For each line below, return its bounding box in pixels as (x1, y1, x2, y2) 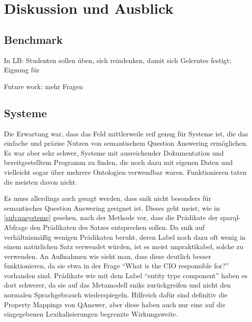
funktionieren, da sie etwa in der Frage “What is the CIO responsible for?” (4, 260, 229, 271)
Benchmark (4, 32, 63, 47)
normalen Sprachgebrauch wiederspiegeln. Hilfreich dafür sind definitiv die (4, 290, 228, 300)
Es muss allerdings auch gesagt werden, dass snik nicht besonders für (4, 193, 211, 203)
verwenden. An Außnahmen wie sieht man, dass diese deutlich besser (4, 251, 211, 261)
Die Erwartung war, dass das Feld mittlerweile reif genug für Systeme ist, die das (4, 128, 248, 138)
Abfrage (4, 222, 28, 232)
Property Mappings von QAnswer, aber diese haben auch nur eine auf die (4, 299, 225, 309)
